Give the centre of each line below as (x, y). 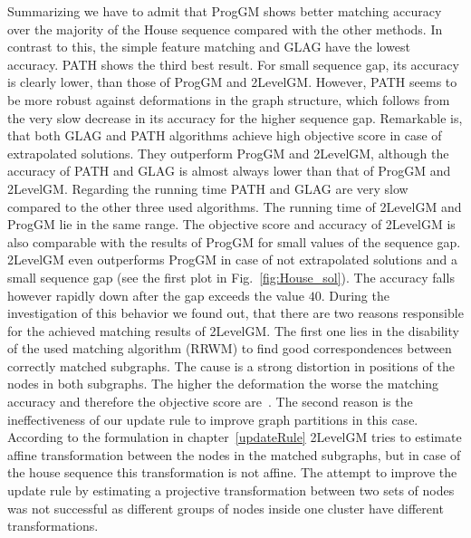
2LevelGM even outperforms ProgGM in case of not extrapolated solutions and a (232, 259)
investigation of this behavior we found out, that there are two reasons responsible (235, 313)
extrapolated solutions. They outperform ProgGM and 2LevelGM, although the (228, 153)
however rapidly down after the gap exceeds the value (156, 295)
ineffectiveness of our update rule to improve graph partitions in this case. (213, 419)
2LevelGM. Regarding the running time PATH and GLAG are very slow (208, 188)
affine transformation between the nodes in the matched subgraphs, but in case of (234, 454)
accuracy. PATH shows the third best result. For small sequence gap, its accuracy (233, 64)
